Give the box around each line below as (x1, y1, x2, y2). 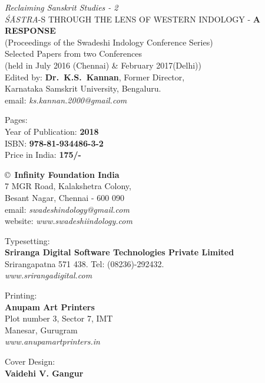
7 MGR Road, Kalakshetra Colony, (5, 180, 131, 192)
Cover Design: (5, 355, 55, 368)
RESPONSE (5, 24, 56, 37)
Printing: (5, 289, 37, 301)
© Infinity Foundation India (5, 168, 120, 180)
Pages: (5, 113, 28, 126)
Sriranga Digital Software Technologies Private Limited (5, 246, 234, 258)
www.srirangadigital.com (5, 269, 92, 281)
